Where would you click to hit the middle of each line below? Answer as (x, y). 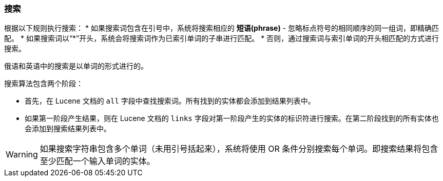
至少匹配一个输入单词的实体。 (97, 161)
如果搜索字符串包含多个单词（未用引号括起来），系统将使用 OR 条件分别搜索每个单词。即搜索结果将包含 (239, 149)
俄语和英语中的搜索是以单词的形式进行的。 (76, 66)
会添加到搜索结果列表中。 (68, 129)
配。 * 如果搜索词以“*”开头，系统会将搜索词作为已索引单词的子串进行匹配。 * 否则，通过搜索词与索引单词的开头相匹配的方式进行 (222, 38)
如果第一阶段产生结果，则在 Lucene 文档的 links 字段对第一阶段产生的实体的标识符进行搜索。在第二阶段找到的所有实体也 (232, 118)
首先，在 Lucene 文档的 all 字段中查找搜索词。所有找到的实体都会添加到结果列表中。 (170, 101)
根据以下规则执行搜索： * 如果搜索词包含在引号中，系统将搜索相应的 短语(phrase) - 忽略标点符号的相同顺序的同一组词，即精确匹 (222, 28)
